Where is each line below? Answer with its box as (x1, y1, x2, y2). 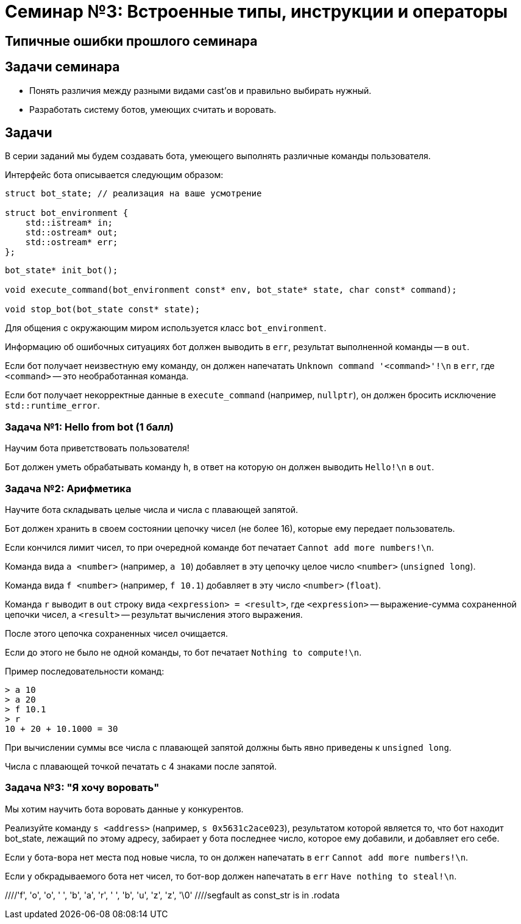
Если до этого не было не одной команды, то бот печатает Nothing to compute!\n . (5, 646, 362, 657)
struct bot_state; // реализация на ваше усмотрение (5, 188, 262, 199)
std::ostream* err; (25, 237, 118, 248)
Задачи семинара (5, 59, 120, 75)
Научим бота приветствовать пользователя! (5, 443, 190, 454)
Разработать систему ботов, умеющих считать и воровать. (29, 104, 277, 115)
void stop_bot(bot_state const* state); (5, 304, 200, 315)
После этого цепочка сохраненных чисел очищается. (5, 628, 229, 639)
